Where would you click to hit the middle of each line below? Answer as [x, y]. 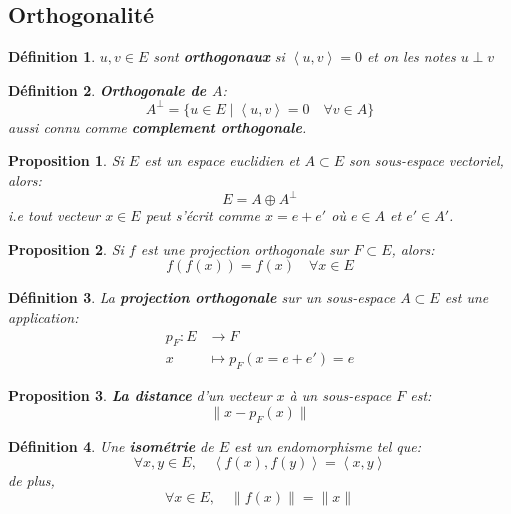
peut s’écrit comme [202, 215]
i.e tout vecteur [54, 215]
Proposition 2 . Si [66, 248]
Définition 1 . [52, 56]
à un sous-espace [340, 395]
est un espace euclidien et [222, 160]
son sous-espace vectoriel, [426, 160]
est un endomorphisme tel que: [328, 445]
